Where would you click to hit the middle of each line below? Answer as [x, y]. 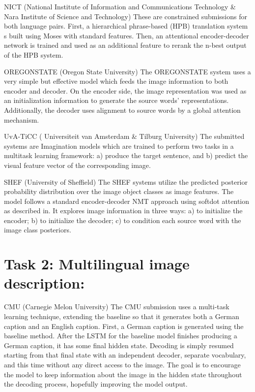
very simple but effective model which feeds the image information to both [116, 81]
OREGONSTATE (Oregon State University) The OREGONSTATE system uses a [127, 71]
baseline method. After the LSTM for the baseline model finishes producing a [121, 336]
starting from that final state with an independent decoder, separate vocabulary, [125, 355]
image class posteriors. [38, 230]
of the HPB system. [34, 54]
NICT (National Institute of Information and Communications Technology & [120, 6]
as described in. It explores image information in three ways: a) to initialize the [123, 211]
